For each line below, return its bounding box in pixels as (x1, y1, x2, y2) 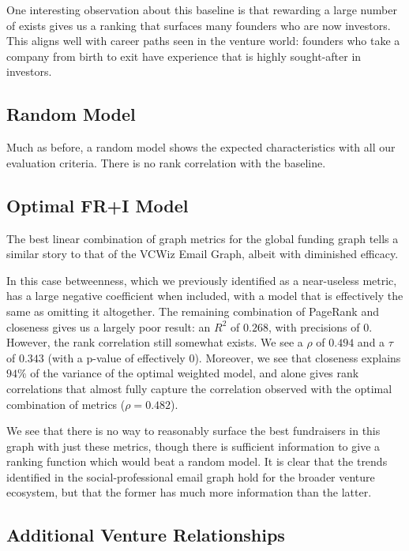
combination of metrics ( (6, 395, 126, 412)
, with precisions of (268, 318, 360, 335)
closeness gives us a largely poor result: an (6, 318, 211, 335)
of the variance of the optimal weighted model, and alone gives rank (30, 365, 359, 381)
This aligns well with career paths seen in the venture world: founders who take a (6, 32, 400, 49)
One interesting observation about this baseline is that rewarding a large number (6, 2, 397, 17)
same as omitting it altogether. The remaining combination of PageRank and (6, 302, 379, 319)
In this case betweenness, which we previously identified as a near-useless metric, (6, 272, 397, 288)
